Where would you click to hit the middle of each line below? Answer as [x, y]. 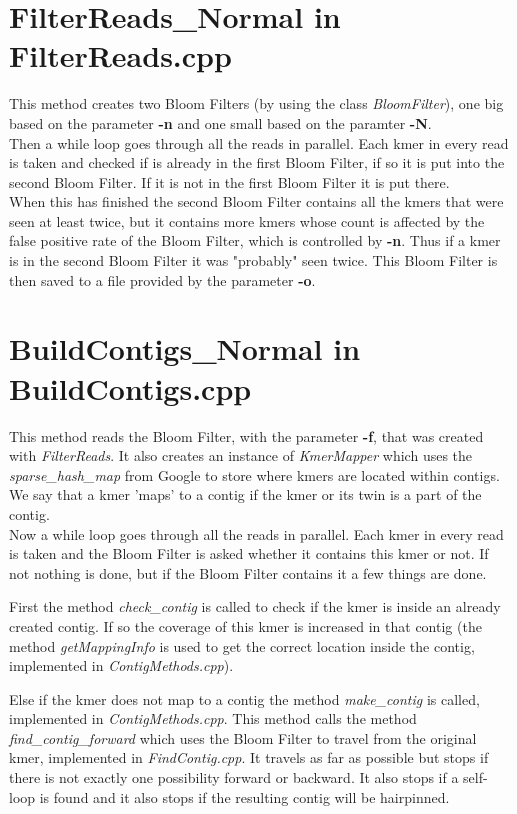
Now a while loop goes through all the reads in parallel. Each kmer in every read [256, 533]
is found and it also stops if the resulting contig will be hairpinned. [244, 796]
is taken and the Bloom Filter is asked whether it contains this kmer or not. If [249, 553]
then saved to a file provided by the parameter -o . [162, 279]
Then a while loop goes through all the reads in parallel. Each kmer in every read [259, 142]
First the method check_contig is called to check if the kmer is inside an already [255, 606]
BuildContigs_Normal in [185, 348]
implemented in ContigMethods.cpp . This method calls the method [213, 718]
